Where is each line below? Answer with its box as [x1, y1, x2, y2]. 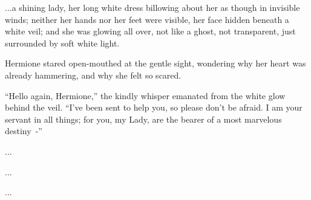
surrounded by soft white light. [5, 36, 120, 49]
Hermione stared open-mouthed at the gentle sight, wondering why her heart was [5, 57, 306, 69]
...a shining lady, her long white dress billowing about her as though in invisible [5, 1, 300, 13]
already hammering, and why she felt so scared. [5, 68, 182, 81]
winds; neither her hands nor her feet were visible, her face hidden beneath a [5, 13, 289, 25]
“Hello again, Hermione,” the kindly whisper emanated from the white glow [5, 89, 286, 102]
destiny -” [5, 124, 42, 137]
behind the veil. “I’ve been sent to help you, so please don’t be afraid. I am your [5, 101, 303, 114]
